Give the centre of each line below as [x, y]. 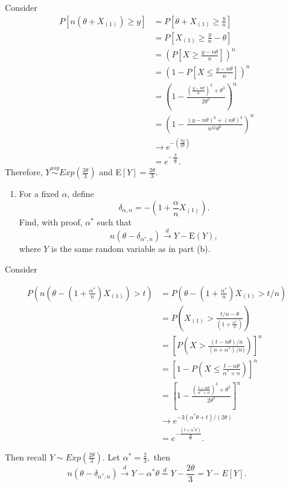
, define [81, 194]
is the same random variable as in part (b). [131, 249]
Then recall [26, 456]
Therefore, [24, 172]
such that [114, 222]
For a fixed [39, 194]
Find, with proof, [51, 222]
